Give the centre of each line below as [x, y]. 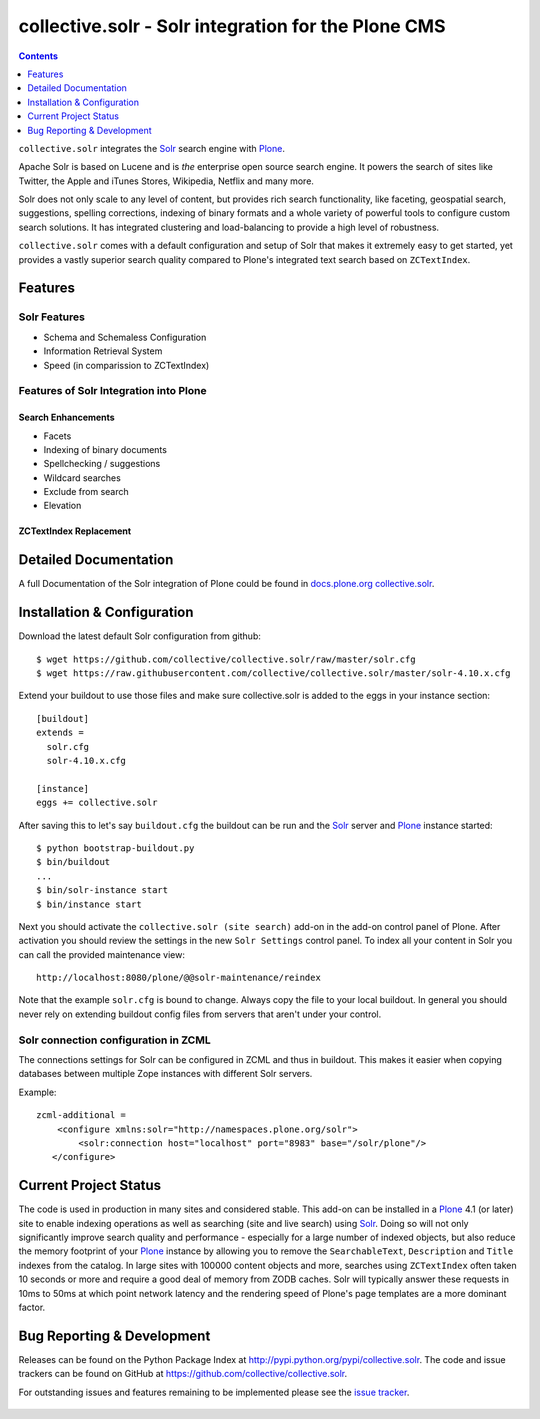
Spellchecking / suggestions [102, 464]
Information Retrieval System [103, 351]
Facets [57, 436]
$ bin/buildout [73, 862]
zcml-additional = [81, 1115]
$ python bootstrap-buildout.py [115, 848]
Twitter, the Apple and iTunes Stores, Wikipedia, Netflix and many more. [166, 181]
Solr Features [51, 317]
